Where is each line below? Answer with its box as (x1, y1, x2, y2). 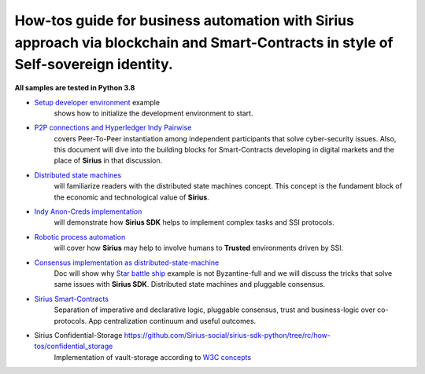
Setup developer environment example (34, 97, 161, 107)
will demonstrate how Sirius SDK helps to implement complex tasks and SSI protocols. (54, 218, 334, 227)
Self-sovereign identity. (14, 56, 173, 74)
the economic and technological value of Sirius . (54, 192, 210, 202)
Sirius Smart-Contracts (34, 294, 109, 303)
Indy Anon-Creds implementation (34, 207, 142, 216)
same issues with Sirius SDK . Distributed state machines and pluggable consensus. (54, 280, 326, 289)
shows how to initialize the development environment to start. (54, 108, 253, 118)
